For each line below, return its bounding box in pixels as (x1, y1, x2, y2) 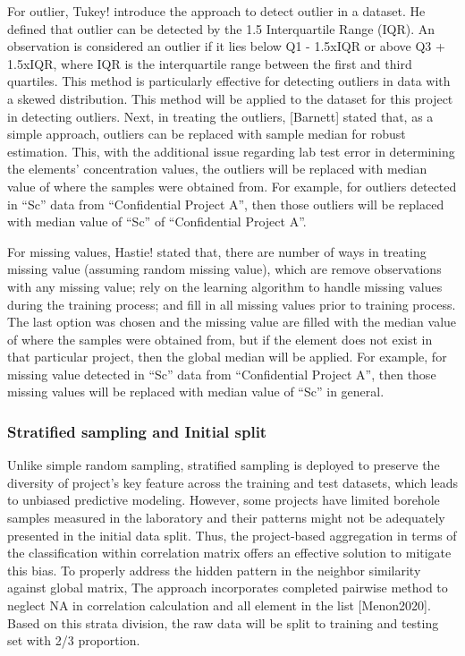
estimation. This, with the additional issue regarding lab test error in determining (7, 141, 455, 160)
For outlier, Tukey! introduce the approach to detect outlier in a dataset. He (7, 2, 426, 20)
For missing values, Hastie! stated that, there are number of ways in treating (7, 242, 427, 260)
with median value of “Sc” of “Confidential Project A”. (7, 212, 307, 231)
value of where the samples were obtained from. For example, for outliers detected (7, 176, 457, 195)
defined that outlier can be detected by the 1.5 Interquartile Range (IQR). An (7, 19, 435, 38)
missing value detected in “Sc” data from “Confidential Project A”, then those (7, 364, 436, 383)
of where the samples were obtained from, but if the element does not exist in (7, 329, 433, 348)
